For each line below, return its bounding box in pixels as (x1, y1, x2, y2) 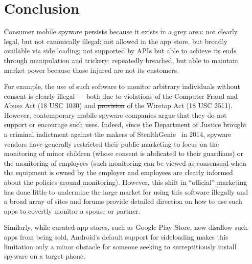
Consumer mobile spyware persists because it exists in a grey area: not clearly (4, 26, 238, 37)
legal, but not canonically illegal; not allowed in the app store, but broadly (4, 36, 228, 46)
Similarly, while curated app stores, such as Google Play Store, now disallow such (4, 222, 248, 232)
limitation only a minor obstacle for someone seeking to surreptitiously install (4, 241, 237, 251)
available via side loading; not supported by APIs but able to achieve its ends (4, 45, 236, 56)
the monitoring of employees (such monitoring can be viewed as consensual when (4, 157, 247, 168)
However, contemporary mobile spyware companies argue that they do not (4, 110, 227, 120)
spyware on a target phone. (4, 251, 86, 261)
